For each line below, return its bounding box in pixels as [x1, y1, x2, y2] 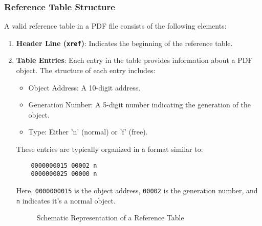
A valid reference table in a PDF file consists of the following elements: [4, 20, 227, 31]
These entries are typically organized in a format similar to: [16, 144, 203, 154]
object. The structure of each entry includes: [16, 65, 156, 76]
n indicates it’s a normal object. [16, 195, 116, 206]
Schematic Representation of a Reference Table [36, 212, 184, 223]
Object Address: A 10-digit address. [28, 82, 141, 93]
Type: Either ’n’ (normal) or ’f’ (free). [28, 126, 148, 137]
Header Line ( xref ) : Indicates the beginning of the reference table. [16, 37, 233, 48]
